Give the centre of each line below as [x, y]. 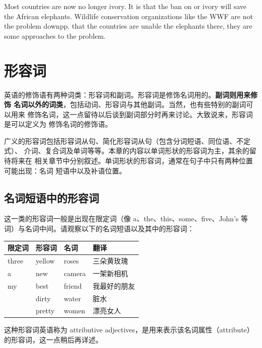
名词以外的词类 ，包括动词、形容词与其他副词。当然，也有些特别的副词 [130, 104]
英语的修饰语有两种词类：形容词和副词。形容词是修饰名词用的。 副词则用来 [127, 94]
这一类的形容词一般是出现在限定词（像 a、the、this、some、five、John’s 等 [126, 219]
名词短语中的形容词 [52, 197]
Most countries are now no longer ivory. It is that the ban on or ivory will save [125, 6]
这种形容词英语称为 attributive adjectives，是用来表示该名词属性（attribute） [129, 330]
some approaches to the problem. [55, 35]
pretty [45, 311]
